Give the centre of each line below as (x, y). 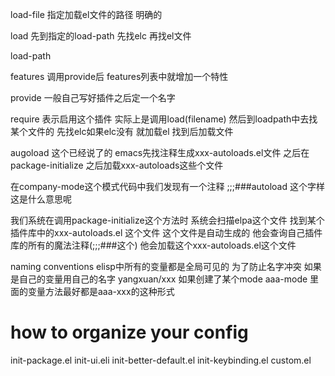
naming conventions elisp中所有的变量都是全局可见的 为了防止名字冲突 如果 (166, 266)
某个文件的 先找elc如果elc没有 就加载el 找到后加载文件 (122, 131)
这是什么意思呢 (41, 199)
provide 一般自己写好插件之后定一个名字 (93, 97)
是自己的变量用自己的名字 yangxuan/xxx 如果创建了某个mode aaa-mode (159, 279)
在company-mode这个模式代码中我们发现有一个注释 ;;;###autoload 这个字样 (167, 186)
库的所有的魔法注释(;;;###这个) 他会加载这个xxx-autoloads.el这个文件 (153, 245)
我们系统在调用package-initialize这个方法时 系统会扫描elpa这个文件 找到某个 (167, 220)
